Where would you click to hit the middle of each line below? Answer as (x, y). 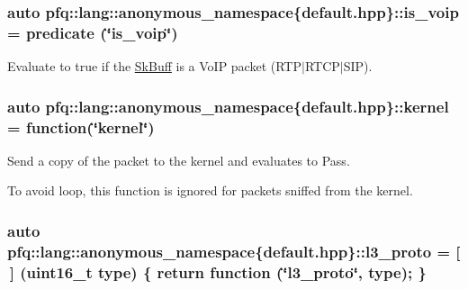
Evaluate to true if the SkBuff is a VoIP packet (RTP (154, 66)
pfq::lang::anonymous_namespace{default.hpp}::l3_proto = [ (234, 251)
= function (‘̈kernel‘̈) (81, 126)
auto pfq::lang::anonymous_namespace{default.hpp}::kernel (228, 106)
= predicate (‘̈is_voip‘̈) (93, 32)
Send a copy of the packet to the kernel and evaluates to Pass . (179, 160)
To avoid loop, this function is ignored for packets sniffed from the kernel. (210, 190)
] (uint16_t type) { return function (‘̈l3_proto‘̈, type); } (218, 271)
